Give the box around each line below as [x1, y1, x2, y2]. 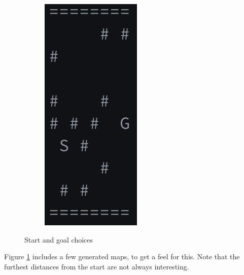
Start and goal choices [24, 234, 93, 245]
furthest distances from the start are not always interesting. [4, 261, 189, 271]
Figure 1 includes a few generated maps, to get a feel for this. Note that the [4, 251, 240, 262]
